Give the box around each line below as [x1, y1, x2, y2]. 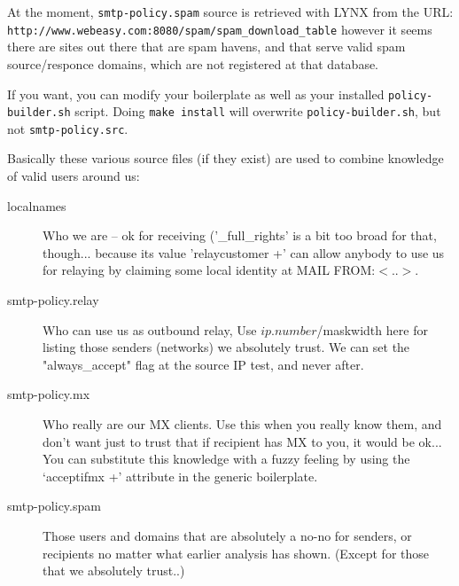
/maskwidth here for [316, 320, 428, 339]
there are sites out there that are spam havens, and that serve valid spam [7, 37, 406, 56]
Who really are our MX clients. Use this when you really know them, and [43, 415, 442, 433]
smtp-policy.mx [7, 385, 90, 403]
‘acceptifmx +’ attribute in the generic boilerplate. [43, 466, 318, 485]
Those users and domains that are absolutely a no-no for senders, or [43, 526, 412, 544]
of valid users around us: [7, 167, 140, 185]
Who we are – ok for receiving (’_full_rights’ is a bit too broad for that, [43, 226, 437, 245]
